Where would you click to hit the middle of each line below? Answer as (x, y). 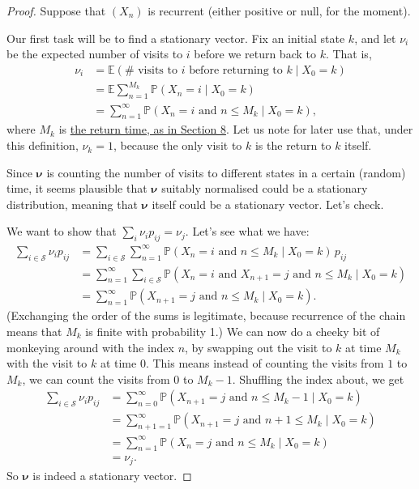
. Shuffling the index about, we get (318, 378)
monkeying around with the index (90, 347)
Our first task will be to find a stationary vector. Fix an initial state (176, 38)
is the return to (293, 145)
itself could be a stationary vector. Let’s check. (268, 204)
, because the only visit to (177, 145)
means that (34, 332)
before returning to (236, 70)
